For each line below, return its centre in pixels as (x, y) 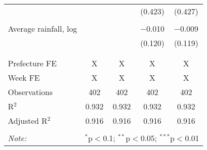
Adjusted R (28, 121)
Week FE (24, 77)
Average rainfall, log (42, 28)
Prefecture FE (32, 63)
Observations (30, 92)
